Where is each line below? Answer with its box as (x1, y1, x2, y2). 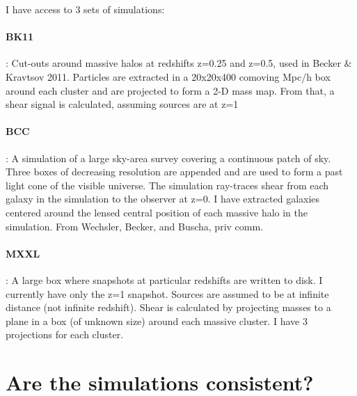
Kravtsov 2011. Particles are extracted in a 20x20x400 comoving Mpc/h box (6, 69, 331, 84)
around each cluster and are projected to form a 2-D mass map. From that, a (6, 83, 335, 97)
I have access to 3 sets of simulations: (6, 2, 165, 16)
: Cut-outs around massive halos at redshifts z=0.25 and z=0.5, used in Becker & (6, 56, 352, 70)
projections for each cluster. (6, 327, 124, 342)
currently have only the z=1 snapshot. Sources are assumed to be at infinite (6, 286, 329, 301)
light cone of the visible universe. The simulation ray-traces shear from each (6, 177, 329, 192)
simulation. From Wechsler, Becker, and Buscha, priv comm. (6, 219, 264, 233)
